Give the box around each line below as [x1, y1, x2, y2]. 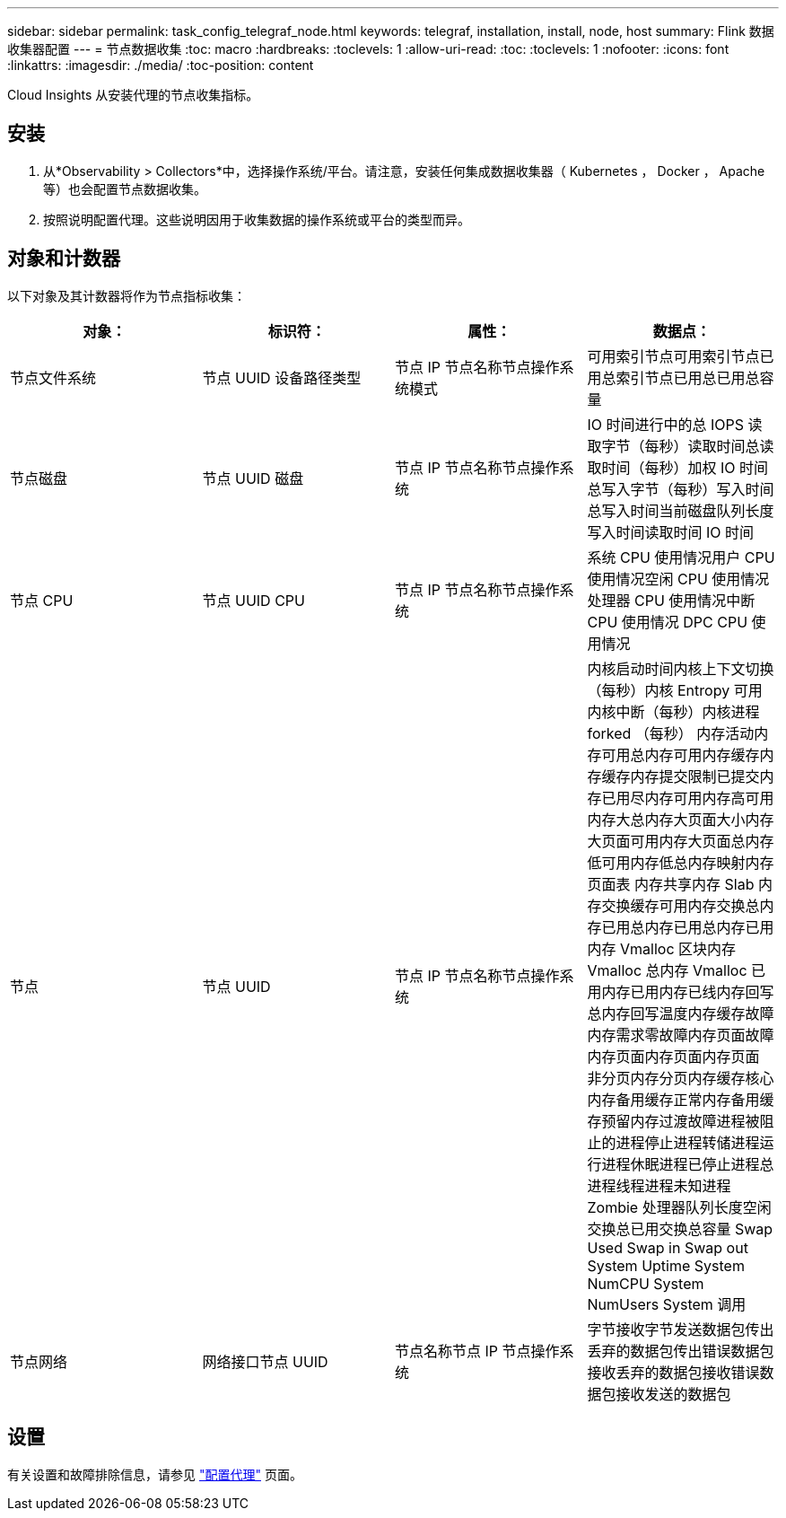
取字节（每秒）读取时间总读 [587, 436, 774, 455]
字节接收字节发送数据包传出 [587, 1320, 774, 1338]
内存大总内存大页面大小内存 [587, 810, 774, 829]
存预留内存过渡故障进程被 [587, 1111, 760, 1130]
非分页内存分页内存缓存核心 [587, 1068, 774, 1087]
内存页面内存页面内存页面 [587, 1047, 760, 1066]
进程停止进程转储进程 [616, 1133, 760, 1152]
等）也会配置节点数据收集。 [43, 180, 206, 197]
